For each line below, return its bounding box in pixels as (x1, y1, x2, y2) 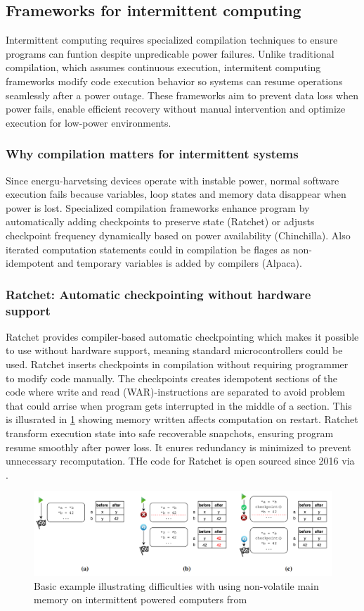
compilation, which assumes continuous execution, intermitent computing (6, 60, 321, 75)
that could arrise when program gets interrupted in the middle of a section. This (6, 398, 352, 412)
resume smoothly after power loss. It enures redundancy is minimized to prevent (6, 439, 351, 454)
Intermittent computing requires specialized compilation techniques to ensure (6, 32, 338, 47)
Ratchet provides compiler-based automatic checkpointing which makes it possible (6, 329, 359, 344)
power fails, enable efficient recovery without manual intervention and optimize (6, 101, 346, 116)
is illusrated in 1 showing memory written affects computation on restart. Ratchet (6, 412, 358, 427)
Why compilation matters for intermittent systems (6, 145, 299, 163)
